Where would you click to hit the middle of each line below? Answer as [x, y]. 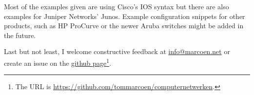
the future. [20, 35]
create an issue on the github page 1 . [58, 62]
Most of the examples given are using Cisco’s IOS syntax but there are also [116, 6]
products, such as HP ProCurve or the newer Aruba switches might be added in [124, 26]
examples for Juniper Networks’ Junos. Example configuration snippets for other [125, 16]
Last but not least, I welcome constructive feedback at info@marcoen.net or [117, 51]
